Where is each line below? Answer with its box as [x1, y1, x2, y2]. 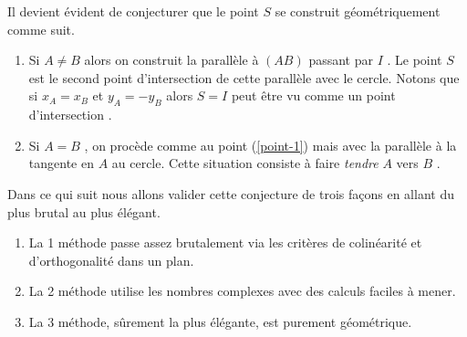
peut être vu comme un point [231, 86, 396, 105]
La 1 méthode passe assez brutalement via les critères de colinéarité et [28, 233, 422, 252]
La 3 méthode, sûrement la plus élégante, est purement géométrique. [28, 311, 412, 331]
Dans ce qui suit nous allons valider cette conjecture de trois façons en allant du [7, 184, 454, 203]
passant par [308, 50, 373, 69]
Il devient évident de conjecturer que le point [7, 2, 259, 20]
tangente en [28, 153, 94, 173]
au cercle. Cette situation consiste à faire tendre [111, 153, 379, 173]
